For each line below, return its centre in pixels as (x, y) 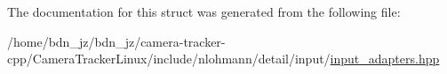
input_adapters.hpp (385, 59)
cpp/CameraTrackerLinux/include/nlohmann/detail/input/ (169, 59)
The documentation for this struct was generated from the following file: (204, 11)
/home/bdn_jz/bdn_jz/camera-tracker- (116, 41)
